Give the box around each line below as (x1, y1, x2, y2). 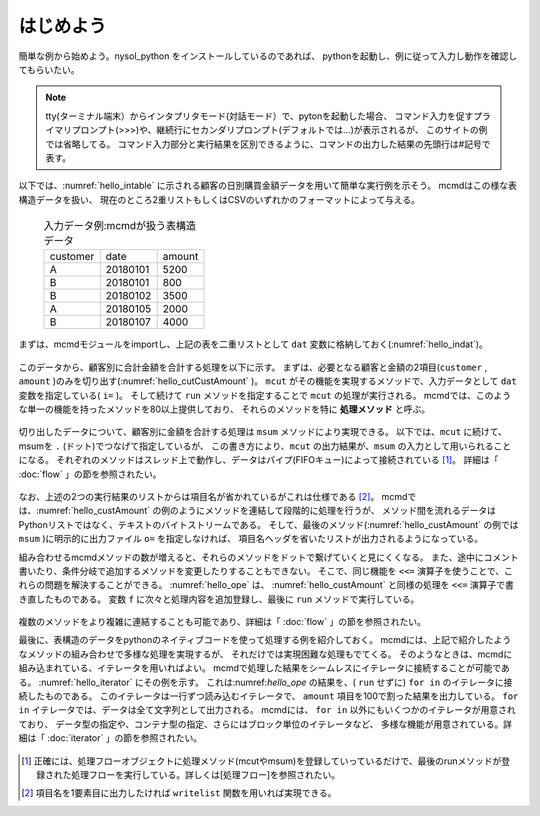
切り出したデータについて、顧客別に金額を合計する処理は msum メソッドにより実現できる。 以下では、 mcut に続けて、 (18, 426, 507, 438)
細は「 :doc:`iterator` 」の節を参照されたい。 (18, 732, 203, 744)
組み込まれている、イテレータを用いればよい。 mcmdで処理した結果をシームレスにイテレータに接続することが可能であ (18, 662, 510, 674)
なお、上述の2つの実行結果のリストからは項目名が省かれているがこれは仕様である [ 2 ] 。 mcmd (18, 490, 408, 502)
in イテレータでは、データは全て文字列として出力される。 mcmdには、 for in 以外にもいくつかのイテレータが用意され (18, 704, 517, 716)
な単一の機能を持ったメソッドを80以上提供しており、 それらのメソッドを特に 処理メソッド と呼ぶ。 (18, 403, 430, 415)
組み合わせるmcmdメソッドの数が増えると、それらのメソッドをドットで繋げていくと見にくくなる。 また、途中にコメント (18, 551, 519, 563)
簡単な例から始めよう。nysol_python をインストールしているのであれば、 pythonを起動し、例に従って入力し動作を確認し (18, 50, 518, 62)
